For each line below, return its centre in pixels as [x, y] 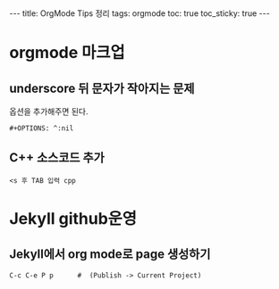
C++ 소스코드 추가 [57, 158]
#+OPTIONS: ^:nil [42, 128]
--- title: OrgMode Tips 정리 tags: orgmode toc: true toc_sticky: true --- [139, 13]
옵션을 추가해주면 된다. [49, 111]
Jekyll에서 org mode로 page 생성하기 [110, 255]
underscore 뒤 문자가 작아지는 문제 [102, 88]
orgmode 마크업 [67, 53]
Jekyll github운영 [73, 219]
